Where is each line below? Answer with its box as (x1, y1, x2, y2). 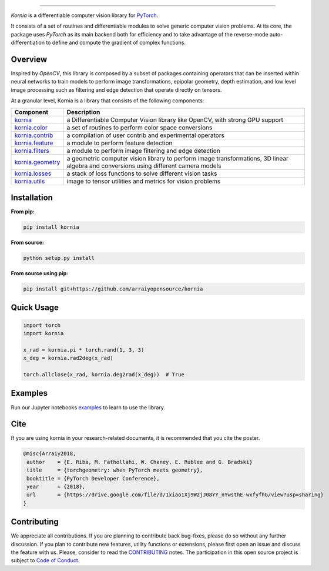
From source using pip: (11, 270, 69, 277)
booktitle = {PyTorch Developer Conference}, (26, 475, 160, 482)
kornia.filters (14, 146, 49, 155)
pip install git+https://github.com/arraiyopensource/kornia (23, 286, 203, 292)
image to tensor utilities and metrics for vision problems (66, 177, 221, 185)
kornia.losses (14, 169, 52, 178)
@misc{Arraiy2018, (23, 450, 76, 457)
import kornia (23, 330, 64, 337)
